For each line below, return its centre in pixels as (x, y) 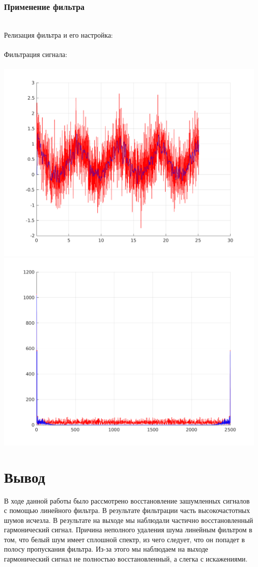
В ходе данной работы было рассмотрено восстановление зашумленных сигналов (127, 500)
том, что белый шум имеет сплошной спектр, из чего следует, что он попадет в (125, 539)
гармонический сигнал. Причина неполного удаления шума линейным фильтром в (128, 530)
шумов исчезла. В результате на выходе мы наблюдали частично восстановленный (129, 520)
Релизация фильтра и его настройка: (59, 34)
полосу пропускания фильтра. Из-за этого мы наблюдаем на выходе (106, 549)
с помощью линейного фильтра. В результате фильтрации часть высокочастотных (127, 510)
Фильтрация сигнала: (36, 54)
